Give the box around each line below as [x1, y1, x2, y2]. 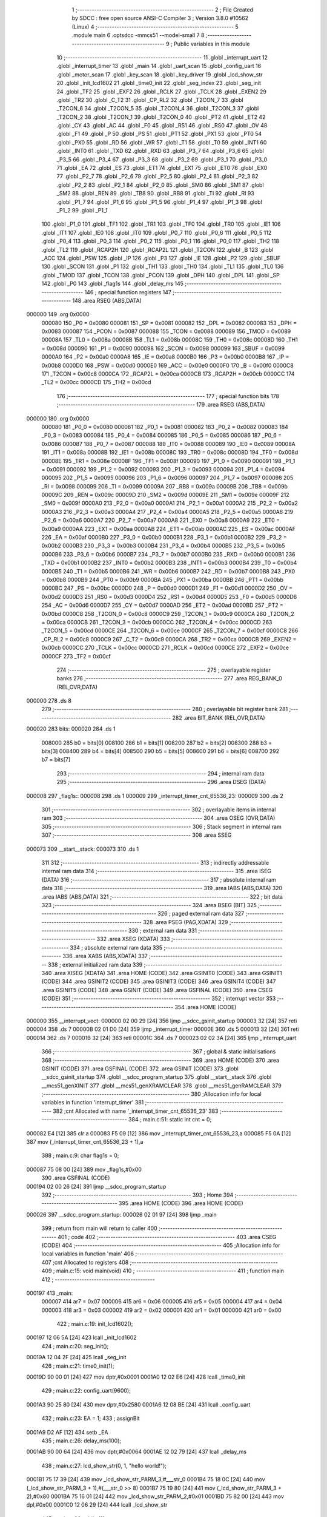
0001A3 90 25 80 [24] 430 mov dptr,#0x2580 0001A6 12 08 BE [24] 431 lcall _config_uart [26, 1400, 251, 1408]
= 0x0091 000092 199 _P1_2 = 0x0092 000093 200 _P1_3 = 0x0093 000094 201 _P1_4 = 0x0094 [41, 465, 285, 473]
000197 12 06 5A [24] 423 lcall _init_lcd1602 [26, 1334, 137, 1341]
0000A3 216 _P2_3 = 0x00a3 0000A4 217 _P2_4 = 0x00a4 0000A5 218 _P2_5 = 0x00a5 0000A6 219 [41, 508, 294, 515]
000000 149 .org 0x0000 [26, 311, 90, 318]
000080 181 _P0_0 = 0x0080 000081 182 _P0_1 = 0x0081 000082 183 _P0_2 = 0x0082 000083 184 [41, 423, 289, 430]
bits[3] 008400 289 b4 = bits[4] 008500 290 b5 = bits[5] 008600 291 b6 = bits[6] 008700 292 [41, 748, 280, 755]
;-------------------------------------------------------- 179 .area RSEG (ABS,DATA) [56, 401, 266, 408]
